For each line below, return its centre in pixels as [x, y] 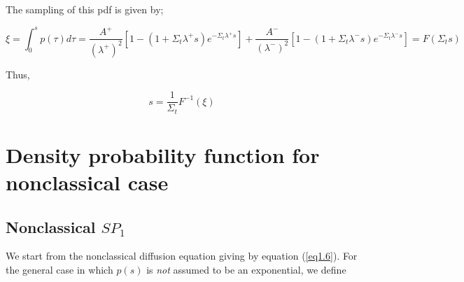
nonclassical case [87, 182]
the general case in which [59, 269]
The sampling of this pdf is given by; [85, 9]
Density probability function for [163, 154]
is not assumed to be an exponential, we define [246, 269]
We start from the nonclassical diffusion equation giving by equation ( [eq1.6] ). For [182, 256]
